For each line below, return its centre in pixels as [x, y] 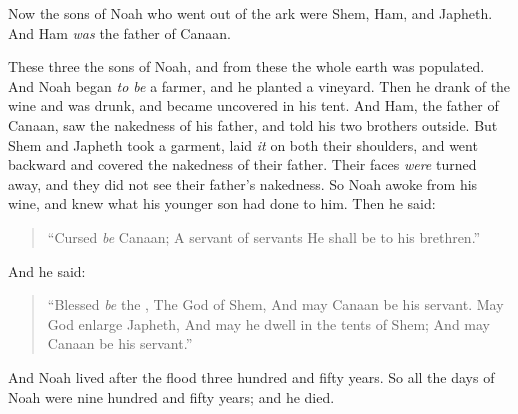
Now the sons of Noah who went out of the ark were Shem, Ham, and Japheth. [250, 13]
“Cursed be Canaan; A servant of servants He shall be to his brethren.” [264, 236]
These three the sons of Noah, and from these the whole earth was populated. [246, 66]
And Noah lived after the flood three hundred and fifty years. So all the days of [251, 376]
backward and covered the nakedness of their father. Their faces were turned [242, 164]
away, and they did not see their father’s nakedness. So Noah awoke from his [243, 183]
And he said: [47, 270]
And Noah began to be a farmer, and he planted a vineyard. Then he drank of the [259, 85]
